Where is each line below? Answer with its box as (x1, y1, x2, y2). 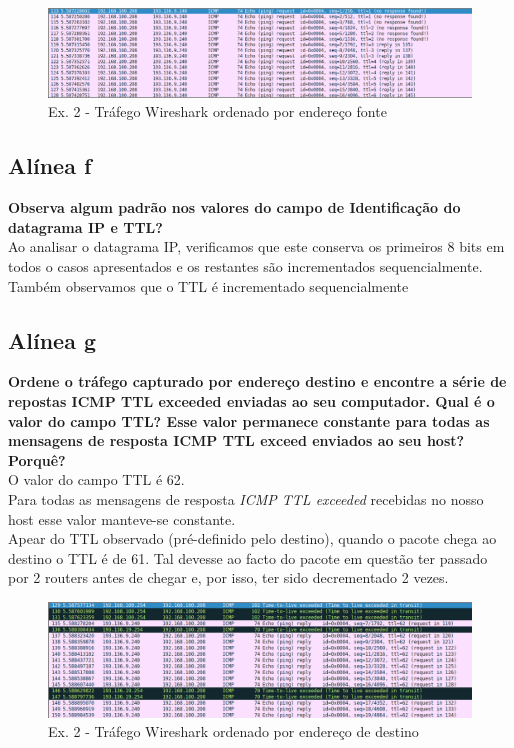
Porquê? (8, 449, 66, 470)
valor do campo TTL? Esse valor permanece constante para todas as (8, 410, 490, 431)
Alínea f (8, 150, 92, 181)
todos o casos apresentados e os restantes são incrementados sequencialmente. (8, 256, 483, 277)
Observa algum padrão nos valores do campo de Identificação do (8, 197, 461, 218)
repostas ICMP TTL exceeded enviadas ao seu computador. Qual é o (8, 391, 495, 411)
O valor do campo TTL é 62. (8, 469, 185, 490)
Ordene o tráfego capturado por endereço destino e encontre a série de (8, 371, 507, 392)
